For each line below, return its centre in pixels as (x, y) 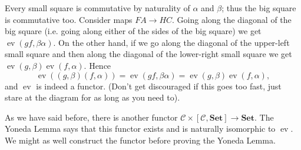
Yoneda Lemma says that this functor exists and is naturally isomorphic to (140, 129)
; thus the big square (259, 8)
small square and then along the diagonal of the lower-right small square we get (148, 54)
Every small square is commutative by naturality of (97, 8)
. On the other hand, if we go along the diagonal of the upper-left (171, 42)
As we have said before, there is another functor (91, 117)
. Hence (97, 65)
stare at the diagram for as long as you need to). (92, 97)
